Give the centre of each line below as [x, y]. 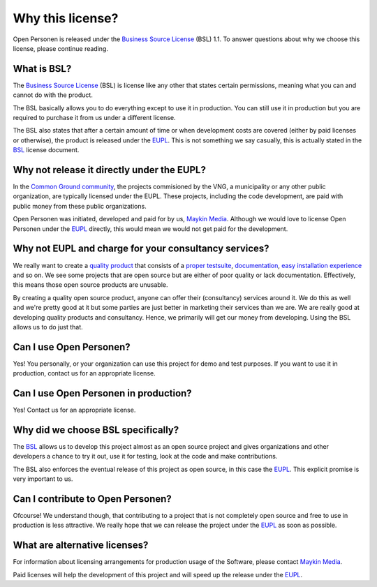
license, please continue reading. [60, 48]
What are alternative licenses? [81, 545]
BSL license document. [46, 150]
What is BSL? [42, 69]
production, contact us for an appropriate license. [84, 373]
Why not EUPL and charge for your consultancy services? [141, 249]
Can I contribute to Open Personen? [93, 499]
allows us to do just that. [48, 327]
